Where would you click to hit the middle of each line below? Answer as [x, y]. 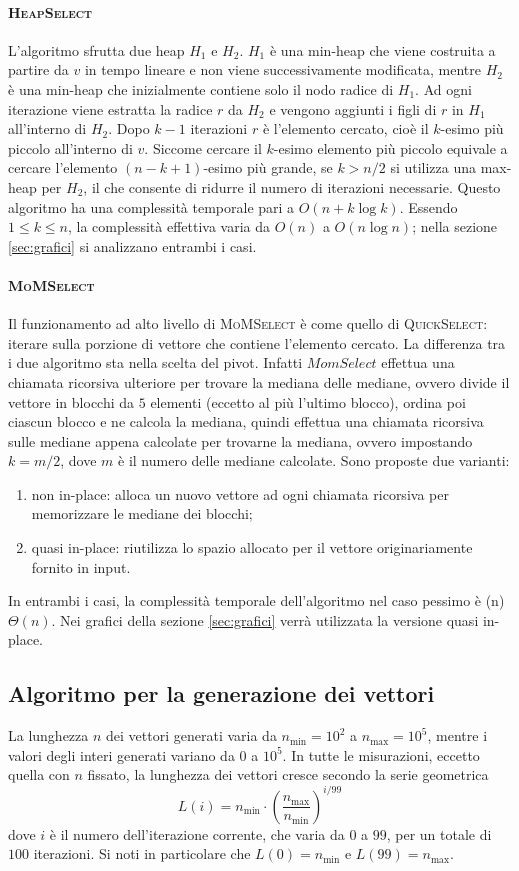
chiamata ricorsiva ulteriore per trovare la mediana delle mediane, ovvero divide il [259, 381]
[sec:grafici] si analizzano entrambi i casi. [132, 245]
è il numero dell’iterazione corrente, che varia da [197, 833]
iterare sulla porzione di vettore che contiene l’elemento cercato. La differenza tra [257, 342]
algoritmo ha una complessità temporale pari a [151, 206]
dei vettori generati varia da [191, 735]
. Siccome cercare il [203, 147]
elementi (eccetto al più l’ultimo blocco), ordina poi [308, 401]
